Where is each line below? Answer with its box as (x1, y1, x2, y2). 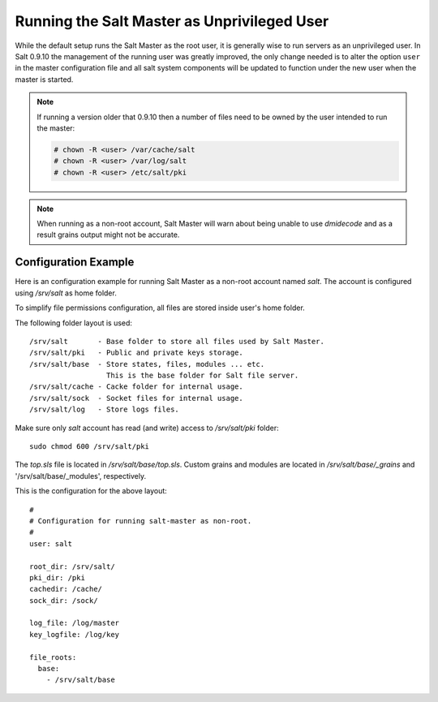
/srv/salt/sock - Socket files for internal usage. (29, 394, 243, 403)
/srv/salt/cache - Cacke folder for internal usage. (29, 382, 243, 391)
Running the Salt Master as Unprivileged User (15, 12, 329, 30)
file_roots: (29, 652, 77, 661)
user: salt (29, 539, 73, 548)
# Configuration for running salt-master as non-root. (29, 516, 252, 525)
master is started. (15, 74, 74, 84)
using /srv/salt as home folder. (15, 288, 117, 298)
